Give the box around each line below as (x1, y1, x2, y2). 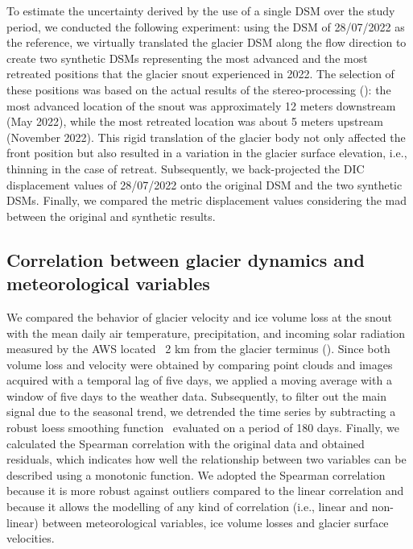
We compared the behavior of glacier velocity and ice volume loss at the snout (6, 308, 393, 325)
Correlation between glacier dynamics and (6, 247, 365, 272)
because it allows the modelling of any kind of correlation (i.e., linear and (6, 498, 369, 515)
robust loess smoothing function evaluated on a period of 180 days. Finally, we (6, 419, 399, 436)
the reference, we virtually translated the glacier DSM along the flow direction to (6, 34, 407, 51)
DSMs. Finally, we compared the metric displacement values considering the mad (6, 192, 407, 209)
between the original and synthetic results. (6, 207, 216, 224)
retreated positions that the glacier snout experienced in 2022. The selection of (6, 65, 394, 82)
